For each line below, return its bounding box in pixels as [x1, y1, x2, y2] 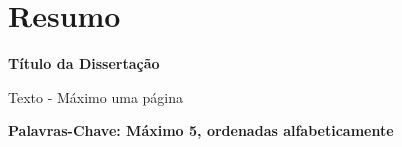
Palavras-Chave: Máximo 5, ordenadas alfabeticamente [8, 120, 394, 141]
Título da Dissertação [8, 53, 160, 74]
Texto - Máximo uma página [8, 86, 183, 107]
